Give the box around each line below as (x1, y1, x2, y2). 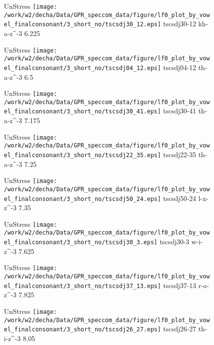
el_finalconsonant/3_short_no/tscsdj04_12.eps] (4, 64, 161, 72)
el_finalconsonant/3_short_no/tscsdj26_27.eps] (4, 326, 161, 333)
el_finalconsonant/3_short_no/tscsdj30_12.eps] (4, 21, 161, 28)
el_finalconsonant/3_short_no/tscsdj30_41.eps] (4, 108, 161, 115)
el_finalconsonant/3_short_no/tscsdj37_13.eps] (4, 282, 161, 290)
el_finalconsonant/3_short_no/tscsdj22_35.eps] (4, 152, 161, 159)
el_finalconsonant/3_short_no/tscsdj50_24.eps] (4, 195, 161, 202)
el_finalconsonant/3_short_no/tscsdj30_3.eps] (4, 239, 157, 246)
